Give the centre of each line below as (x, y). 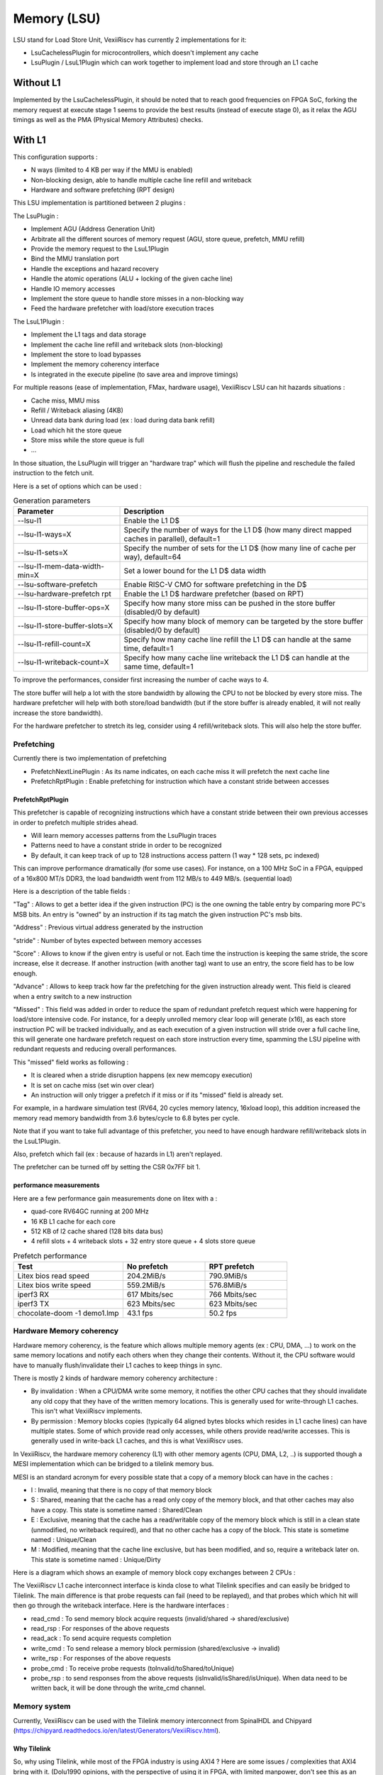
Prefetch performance (50, 1255)
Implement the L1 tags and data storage (89, 334)
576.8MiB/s (228, 1285)
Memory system (42, 1706)
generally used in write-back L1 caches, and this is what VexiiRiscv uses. (137, 1441)
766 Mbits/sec (233, 1294)
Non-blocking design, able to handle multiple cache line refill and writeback (141, 180)
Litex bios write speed (54, 1285)
